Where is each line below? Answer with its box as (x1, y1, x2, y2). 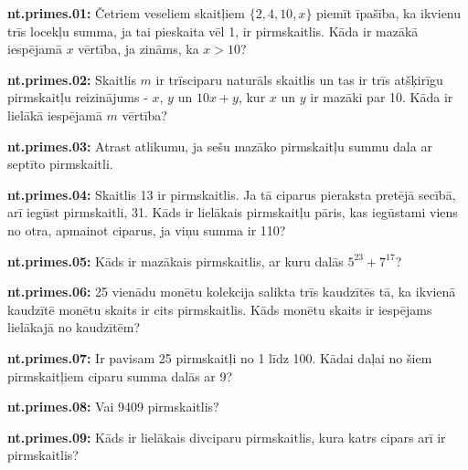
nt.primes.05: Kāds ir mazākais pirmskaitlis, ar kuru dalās (7, 251, 344, 270)
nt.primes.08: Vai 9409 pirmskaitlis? (7, 397, 219, 416)
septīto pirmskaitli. (7, 154, 113, 173)
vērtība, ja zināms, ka (78, 39, 199, 58)
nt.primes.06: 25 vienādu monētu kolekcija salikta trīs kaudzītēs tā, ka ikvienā (7, 282, 456, 301)
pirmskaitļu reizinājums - (7, 88, 148, 107)
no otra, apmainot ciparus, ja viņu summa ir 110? (7, 220, 286, 239)
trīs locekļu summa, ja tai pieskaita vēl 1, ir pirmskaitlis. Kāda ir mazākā (7, 21, 419, 40)
